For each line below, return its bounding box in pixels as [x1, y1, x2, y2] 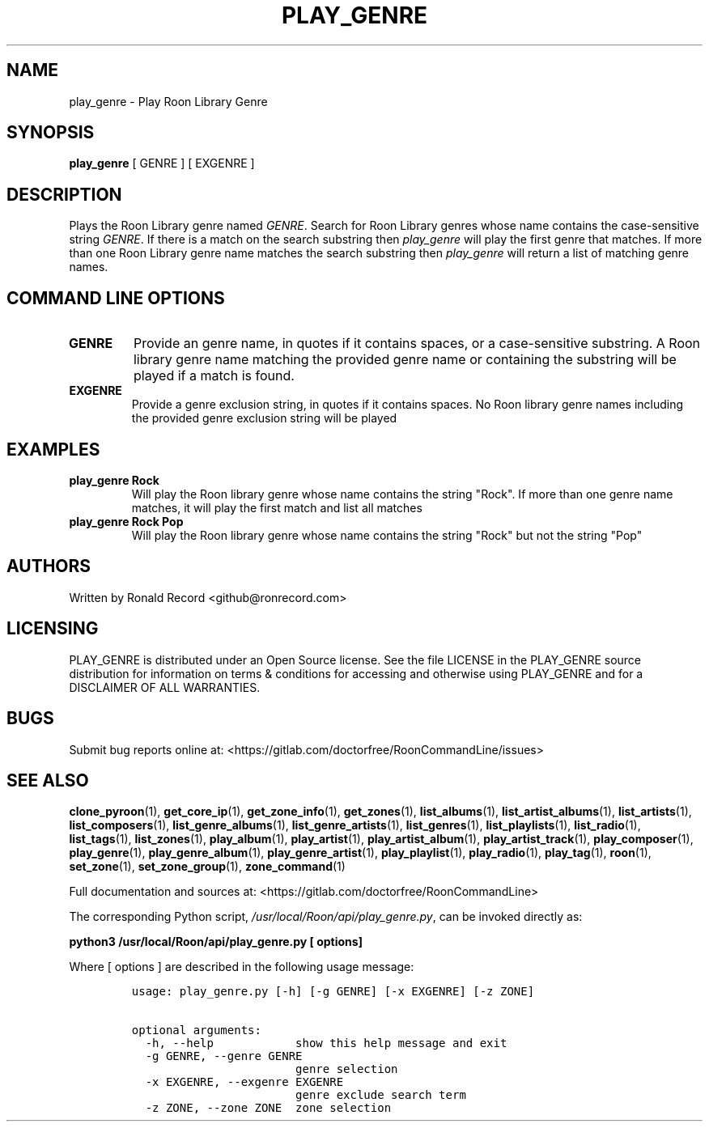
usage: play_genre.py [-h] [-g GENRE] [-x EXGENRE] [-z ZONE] [131, 985, 535, 999]
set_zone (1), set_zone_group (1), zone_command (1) [69, 859, 346, 874]
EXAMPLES [6, 439, 100, 460]
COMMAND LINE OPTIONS [6, 287, 225, 308]
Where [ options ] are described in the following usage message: [69, 960, 414, 974]
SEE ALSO [6, 770, 89, 791]
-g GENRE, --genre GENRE [145, 1050, 303, 1063]
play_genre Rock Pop [69, 514, 184, 528]
